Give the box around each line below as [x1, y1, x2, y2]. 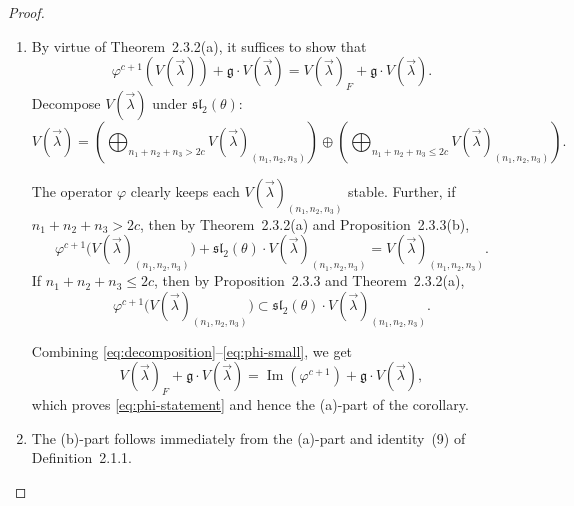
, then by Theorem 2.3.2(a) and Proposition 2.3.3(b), [140, 213, 470, 234]
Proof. [8, 2, 45, 22]
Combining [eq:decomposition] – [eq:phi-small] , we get [31, 340, 353, 361]
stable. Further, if [348, 180, 456, 201]
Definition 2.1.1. [31, 447, 132, 468]
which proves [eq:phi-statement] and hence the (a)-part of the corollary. [31, 394, 469, 415]
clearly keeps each [130, 180, 240, 201]
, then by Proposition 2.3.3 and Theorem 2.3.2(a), [154, 270, 465, 291]
